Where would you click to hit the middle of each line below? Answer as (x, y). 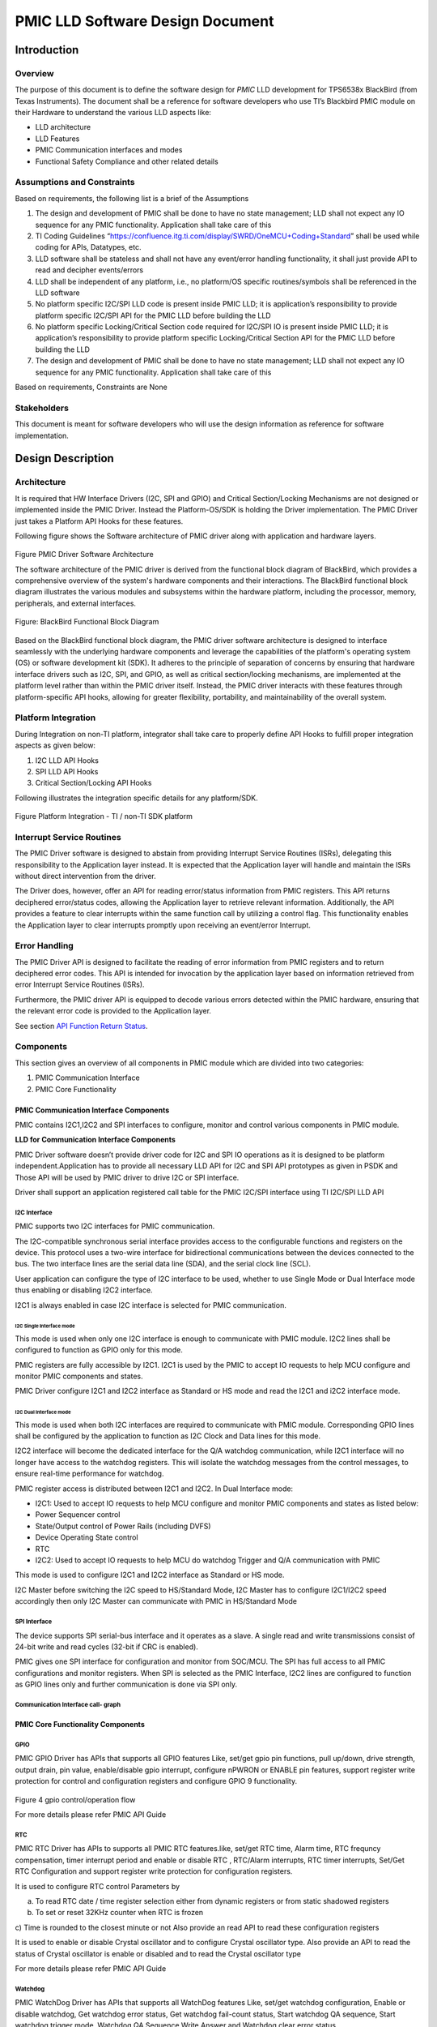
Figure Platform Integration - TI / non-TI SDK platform (104, 816)
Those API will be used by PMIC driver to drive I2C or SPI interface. (127, 1177)
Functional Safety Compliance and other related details (127, 161)
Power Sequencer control (78, 1515)
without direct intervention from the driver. (86, 876)
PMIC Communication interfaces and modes (109, 150)
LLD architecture (63, 127)
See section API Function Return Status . (81, 1026)
